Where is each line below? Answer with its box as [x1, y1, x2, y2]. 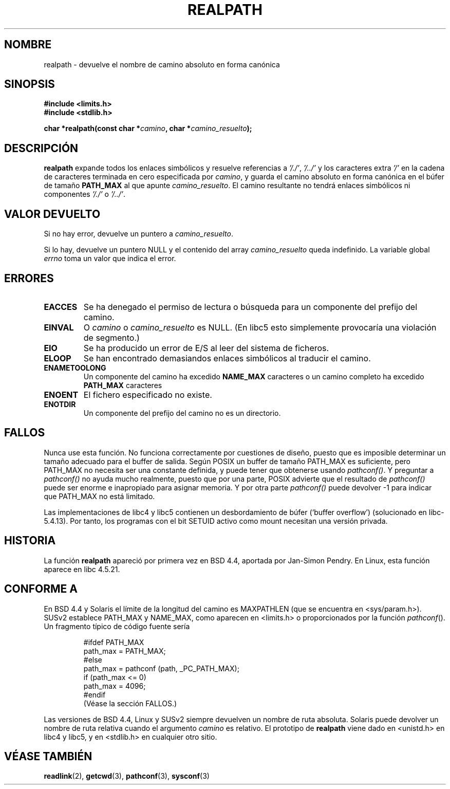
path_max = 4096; [83, 681, 146, 690]
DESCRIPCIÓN [4, 141, 79, 155]
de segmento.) [83, 332, 140, 343]
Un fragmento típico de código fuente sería [44, 621, 190, 631]
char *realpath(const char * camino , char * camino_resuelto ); [44, 124, 252, 133]
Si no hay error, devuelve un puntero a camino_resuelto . [44, 229, 233, 238]
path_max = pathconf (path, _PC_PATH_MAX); [83, 664, 239, 673]
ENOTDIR [44, 399, 76, 409]
